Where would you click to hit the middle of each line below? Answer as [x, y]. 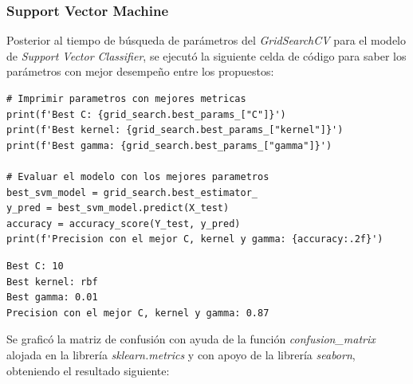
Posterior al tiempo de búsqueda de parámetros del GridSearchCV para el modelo [206, 40]
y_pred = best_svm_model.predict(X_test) [118, 208]
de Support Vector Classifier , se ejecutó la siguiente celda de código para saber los [206, 55]
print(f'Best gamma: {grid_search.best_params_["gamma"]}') [169, 145]
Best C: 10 [35, 266]
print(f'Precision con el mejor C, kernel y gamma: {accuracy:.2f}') [195, 239]
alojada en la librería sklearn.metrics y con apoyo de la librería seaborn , [181, 354]
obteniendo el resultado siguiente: [88, 370]
